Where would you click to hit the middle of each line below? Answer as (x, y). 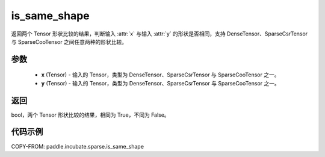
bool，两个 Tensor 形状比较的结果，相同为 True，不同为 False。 (90, 115)
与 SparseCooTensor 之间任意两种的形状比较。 (69, 42)
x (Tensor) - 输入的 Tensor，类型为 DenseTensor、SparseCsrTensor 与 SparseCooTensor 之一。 (160, 75)
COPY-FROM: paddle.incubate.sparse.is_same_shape (78, 146)
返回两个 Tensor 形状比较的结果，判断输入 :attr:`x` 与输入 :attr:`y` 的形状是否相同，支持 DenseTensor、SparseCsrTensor (159, 34)
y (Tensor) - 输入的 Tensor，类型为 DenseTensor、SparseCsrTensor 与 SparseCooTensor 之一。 (160, 83)
